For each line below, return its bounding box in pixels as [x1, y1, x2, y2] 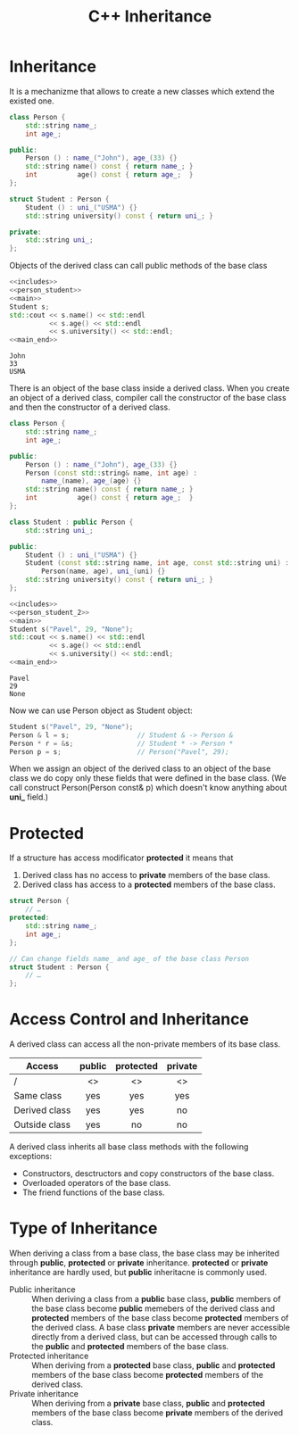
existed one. [9, 95, 55, 106]
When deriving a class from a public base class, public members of [31, 1294, 281, 1304]
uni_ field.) [9, 792, 49, 802]
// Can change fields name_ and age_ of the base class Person [9, 954, 250, 963]
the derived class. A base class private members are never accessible [31, 1323, 290, 1332]
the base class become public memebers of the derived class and [31, 1303, 275, 1314]
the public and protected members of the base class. [31, 1341, 229, 1351]
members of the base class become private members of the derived [31, 1407, 284, 1418]
